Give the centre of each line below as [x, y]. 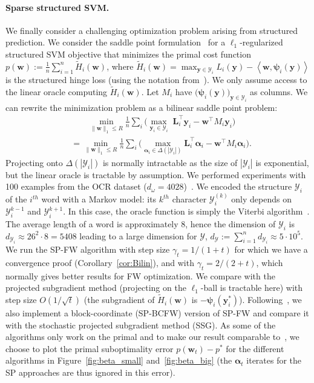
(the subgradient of [119, 300]
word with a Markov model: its [99, 199]
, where [120, 66]
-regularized [261, 42]
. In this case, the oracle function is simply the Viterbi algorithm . [186, 211]
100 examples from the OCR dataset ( [76, 186]
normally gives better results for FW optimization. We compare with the [140, 275]
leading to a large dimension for [138, 235]
